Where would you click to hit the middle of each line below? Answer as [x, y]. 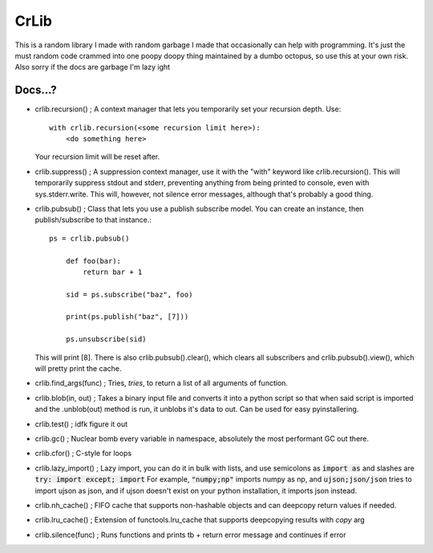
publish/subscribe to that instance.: [93, 220]
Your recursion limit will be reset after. [97, 157]
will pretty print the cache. [78, 369]
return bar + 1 [113, 272]
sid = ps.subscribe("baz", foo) [129, 294]
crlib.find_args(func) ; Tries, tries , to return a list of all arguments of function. [162, 383]
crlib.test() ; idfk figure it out [81, 424]
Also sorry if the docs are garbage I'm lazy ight [93, 67]
